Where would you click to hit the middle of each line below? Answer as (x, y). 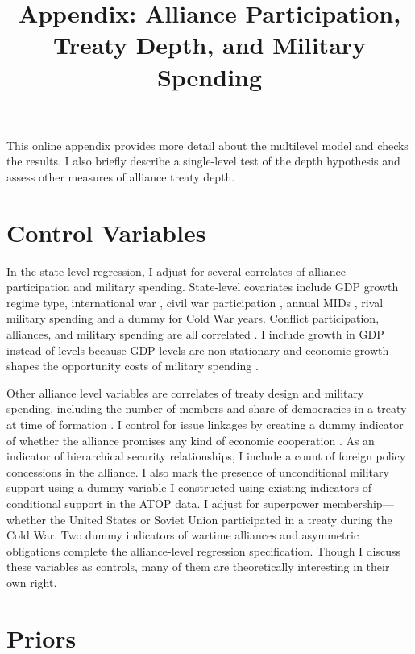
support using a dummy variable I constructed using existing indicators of (189, 487)
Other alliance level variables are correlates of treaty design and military (185, 392)
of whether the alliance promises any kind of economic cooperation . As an (191, 440)
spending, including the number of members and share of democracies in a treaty (207, 408)
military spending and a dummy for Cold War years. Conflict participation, (193, 318)
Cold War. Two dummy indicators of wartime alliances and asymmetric (183, 535)
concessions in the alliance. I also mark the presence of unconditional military (198, 471)
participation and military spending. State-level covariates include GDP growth (203, 287)
